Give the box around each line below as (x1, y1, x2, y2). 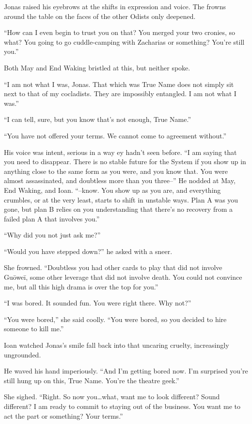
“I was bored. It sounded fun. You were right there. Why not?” (4, 298, 191, 308)
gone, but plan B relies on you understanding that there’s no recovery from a (4, 204, 233, 214)
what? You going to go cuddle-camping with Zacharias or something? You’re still (4, 36, 245, 47)
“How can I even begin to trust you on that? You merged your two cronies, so (4, 27, 236, 37)
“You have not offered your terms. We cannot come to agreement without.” (4, 130, 227, 140)
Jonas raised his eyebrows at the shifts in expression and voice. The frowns (4, 1, 226, 11)
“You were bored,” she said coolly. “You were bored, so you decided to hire (4, 314, 227, 324)
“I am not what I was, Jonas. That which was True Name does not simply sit (4, 79, 234, 89)
